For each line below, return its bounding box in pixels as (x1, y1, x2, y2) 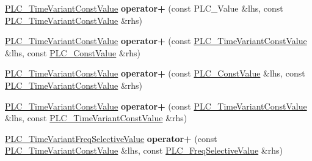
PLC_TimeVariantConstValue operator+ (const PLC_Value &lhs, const (5, 2, 283, 14)
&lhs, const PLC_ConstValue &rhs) (5, 46, 141, 59)
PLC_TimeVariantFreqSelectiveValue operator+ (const (5, 132, 217, 144)
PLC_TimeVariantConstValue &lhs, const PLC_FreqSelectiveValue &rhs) (5, 144, 283, 157)
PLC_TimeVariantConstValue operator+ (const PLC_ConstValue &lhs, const (5, 67, 305, 80)
